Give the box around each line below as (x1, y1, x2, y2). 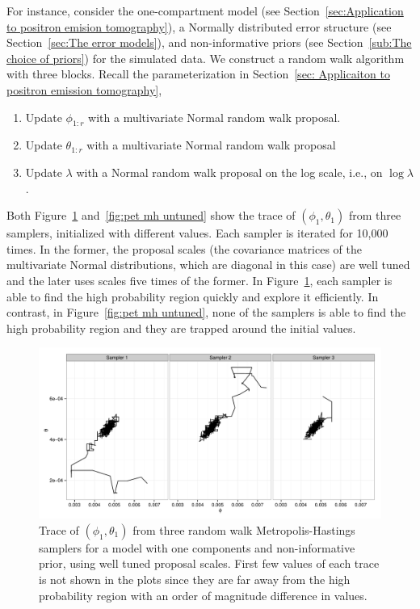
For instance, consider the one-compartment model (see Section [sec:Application (6, 2, 404, 19)
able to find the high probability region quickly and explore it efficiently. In (6, 288, 379, 304)
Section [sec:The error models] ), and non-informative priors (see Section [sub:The (6, 34, 412, 51)
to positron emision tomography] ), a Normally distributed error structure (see (6, 18, 392, 35)
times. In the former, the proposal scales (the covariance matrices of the (6, 240, 362, 257)
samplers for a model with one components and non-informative (39, 539, 355, 556)
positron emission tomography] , (6, 81, 162, 98)
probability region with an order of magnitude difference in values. (39, 586, 367, 603)
